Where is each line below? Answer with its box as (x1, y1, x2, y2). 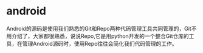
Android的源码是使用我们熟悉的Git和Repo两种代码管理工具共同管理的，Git (6, 25, 191, 32)
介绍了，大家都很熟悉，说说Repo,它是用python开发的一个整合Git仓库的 (11, 32, 190, 40)
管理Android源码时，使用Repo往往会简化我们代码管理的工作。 (22, 40, 177, 47)
